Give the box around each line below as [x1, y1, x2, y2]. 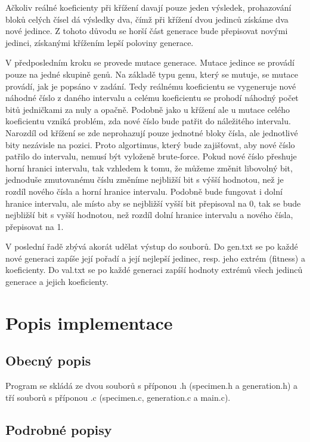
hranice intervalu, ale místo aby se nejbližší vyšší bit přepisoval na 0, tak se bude [5, 197, 301, 209]
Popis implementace [5, 310, 173, 334]
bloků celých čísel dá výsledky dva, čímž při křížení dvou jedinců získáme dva [5, 13, 289, 25]
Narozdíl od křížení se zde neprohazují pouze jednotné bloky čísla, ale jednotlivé [5, 126, 298, 139]
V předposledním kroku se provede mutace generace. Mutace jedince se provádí [5, 56, 294, 69]
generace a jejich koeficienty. [5, 275, 108, 288]
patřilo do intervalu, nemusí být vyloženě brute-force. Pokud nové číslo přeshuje [5, 150, 297, 162]
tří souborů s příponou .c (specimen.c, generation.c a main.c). [5, 391, 231, 403]
